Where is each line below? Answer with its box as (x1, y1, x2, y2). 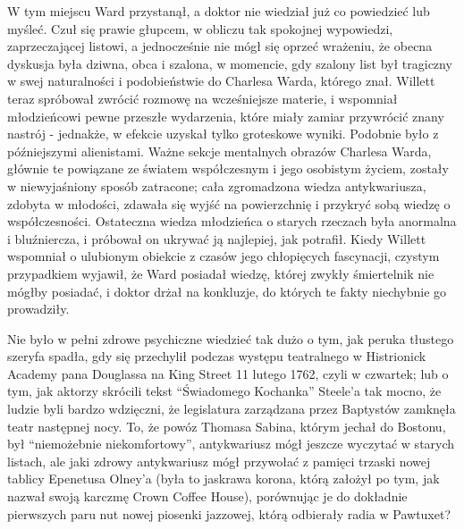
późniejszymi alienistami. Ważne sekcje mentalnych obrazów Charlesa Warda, (7, 141, 432, 160)
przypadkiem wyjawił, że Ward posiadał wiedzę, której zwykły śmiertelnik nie (7, 264, 434, 282)
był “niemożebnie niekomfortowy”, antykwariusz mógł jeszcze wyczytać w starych (7, 434, 455, 453)
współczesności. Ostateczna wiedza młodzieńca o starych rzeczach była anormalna (7, 212, 457, 231)
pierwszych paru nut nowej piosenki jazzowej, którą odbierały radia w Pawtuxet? (7, 504, 451, 523)
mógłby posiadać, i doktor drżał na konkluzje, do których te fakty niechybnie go (7, 281, 447, 300)
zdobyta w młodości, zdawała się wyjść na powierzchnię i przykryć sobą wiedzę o (7, 194, 451, 213)
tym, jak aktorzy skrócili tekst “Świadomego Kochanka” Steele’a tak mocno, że (7, 382, 442, 400)
